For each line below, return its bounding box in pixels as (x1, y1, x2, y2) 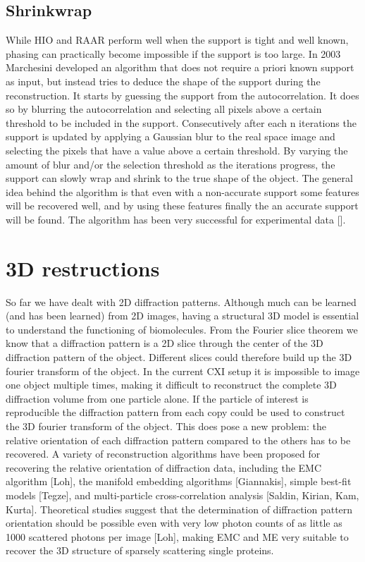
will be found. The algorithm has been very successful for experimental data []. (6, 212, 346, 226)
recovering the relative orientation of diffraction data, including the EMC (6, 460, 322, 475)
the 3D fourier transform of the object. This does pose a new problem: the (6, 418, 326, 433)
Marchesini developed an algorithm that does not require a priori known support (6, 60, 354, 75)
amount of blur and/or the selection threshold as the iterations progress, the (6, 157, 335, 171)
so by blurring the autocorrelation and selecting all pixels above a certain (6, 102, 322, 116)
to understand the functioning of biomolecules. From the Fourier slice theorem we (6, 322, 358, 336)
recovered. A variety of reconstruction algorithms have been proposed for (6, 446, 321, 461)
